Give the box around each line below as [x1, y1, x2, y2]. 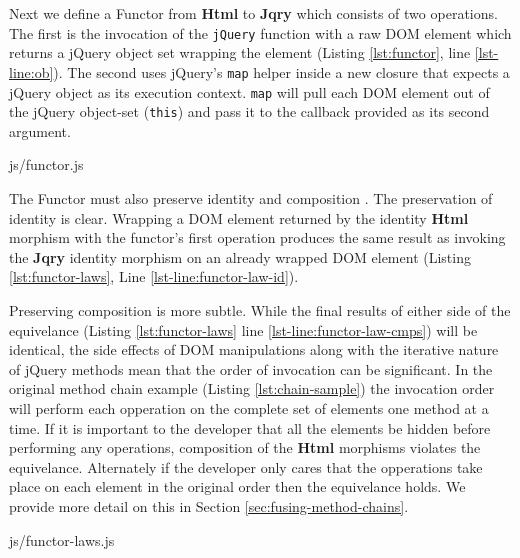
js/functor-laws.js [9, 529, 115, 550]
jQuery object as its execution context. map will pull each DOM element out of [9, 81, 490, 102]
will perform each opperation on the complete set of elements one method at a [9, 397, 489, 418]
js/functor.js [9, 154, 84, 175]
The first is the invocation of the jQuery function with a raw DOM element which [9, 22, 512, 43]
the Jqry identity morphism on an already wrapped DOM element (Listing [9, 246, 471, 267]
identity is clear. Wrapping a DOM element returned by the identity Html [9, 207, 469, 228]
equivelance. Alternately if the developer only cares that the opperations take [9, 456, 483, 477]
